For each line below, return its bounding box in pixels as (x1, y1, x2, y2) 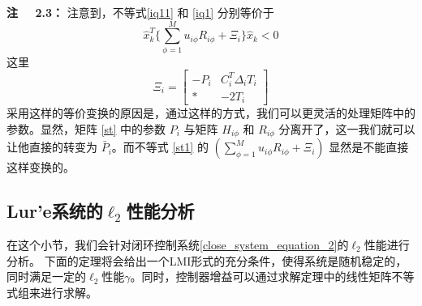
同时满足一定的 (6, 268, 86, 285)
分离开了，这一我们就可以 (278, 120, 416, 137)
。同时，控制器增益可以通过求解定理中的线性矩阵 (130, 268, 392, 285)
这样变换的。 (6, 159, 75, 176)
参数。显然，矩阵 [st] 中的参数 (6, 120, 166, 137)
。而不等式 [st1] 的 (111, 138, 209, 155)
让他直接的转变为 (6, 138, 97, 155)
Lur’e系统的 (6, 198, 103, 223)
